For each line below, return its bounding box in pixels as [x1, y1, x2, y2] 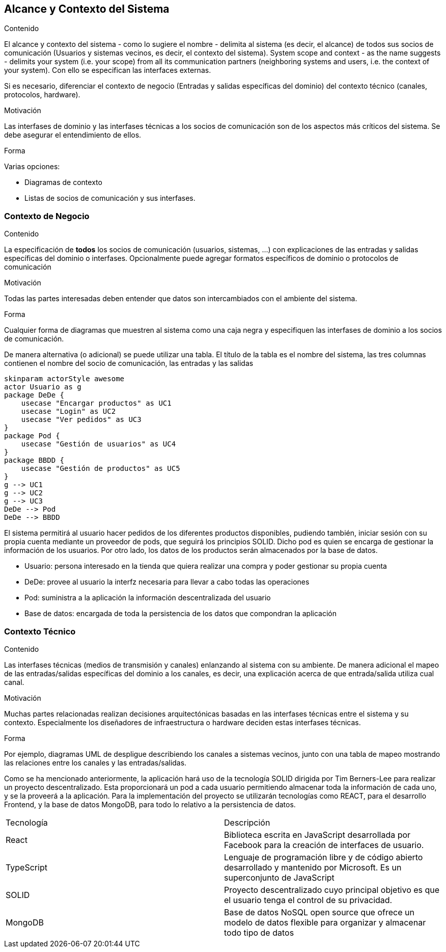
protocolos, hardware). [4, 90, 80, 99]
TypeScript [6, 862, 47, 872]
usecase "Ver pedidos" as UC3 [21, 415, 142, 424]
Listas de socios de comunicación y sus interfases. [24, 194, 196, 203]
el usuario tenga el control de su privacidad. [224, 894, 393, 905]
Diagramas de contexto [24, 178, 102, 187]
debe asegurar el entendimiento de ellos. [4, 130, 142, 140]
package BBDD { [4, 456, 65, 465]
